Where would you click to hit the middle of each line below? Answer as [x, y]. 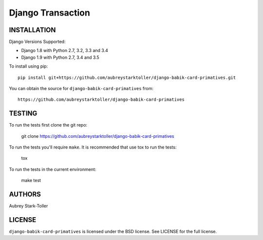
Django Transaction [49, 13]
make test [31, 181]
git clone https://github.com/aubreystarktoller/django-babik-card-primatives [98, 136]
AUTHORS [25, 194]
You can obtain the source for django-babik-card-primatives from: [81, 89]
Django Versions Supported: [37, 42]
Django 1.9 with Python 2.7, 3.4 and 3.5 [60, 57]
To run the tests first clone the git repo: [48, 125]
